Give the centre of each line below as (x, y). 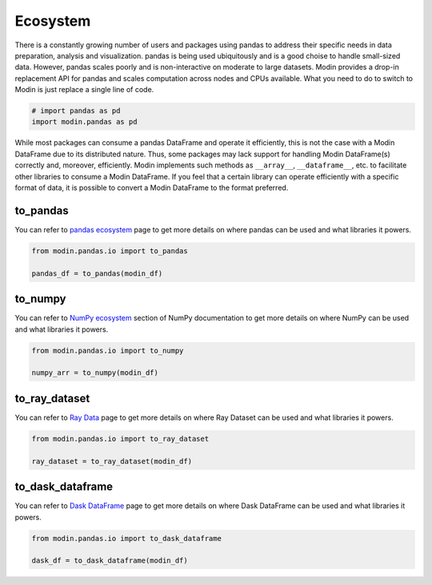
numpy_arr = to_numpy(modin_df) (95, 373)
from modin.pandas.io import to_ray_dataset (120, 438)
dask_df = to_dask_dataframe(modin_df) (110, 561)
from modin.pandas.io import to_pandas (110, 251)
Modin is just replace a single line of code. (84, 90)
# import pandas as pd (76, 111)
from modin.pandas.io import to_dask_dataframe (126, 538)
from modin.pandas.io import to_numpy (108, 350)
